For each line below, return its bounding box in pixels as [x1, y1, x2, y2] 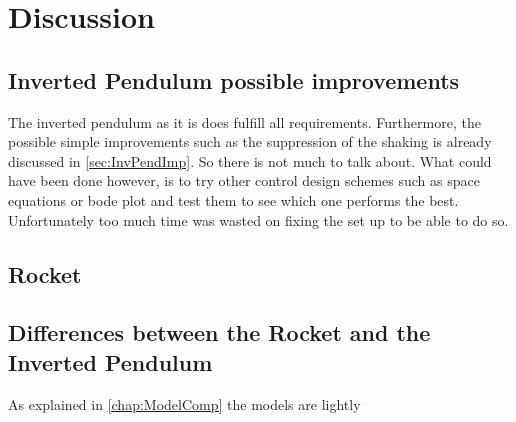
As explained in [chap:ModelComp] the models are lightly [8, 393, 361, 414]
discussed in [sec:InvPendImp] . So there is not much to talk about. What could [8, 150, 492, 171]
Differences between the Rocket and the [8, 317, 431, 348]
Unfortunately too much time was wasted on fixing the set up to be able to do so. [8, 209, 509, 230]
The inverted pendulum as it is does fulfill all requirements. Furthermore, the [8, 111, 481, 132]
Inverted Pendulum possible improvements [8, 64, 460, 95]
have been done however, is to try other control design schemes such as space [8, 170, 480, 191]
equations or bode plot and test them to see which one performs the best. [8, 189, 459, 210]
